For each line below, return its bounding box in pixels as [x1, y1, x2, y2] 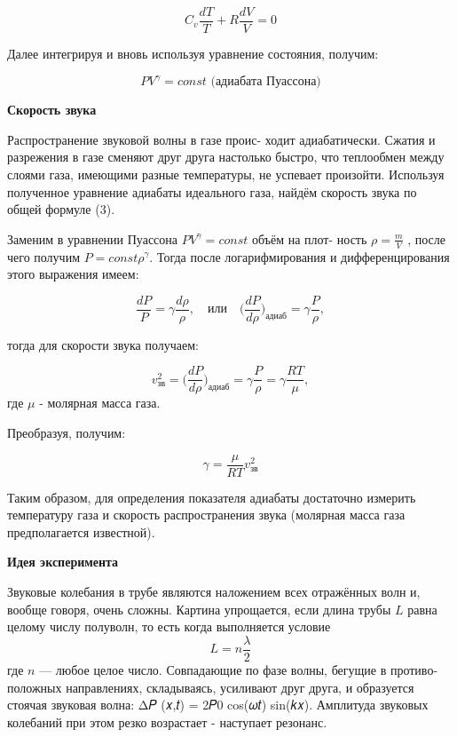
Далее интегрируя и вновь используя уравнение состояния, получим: [7, 44, 379, 63]
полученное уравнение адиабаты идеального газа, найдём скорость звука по [7, 182, 417, 201]
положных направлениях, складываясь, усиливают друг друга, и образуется [7, 678, 414, 696]
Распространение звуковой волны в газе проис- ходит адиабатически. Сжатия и [7, 130, 436, 148]
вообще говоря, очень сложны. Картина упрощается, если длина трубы [7, 599, 391, 618]
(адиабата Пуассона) [210, 75, 321, 89]
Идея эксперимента [7, 552, 119, 571]
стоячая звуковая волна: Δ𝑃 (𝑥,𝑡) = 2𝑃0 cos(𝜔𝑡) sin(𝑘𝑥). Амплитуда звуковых [7, 695, 429, 714]
